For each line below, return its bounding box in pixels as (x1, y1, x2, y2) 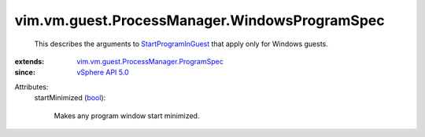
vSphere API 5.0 (76, 67, 129, 78)
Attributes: (14, 82, 49, 92)
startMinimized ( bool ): (34, 93, 106, 103)
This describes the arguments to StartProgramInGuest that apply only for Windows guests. (34, 39, 328, 49)
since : (14, 67, 35, 78)
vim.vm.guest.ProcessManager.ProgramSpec (76, 56, 224, 66)
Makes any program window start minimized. (54, 110, 200, 121)
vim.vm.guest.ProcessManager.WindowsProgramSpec (14, 12, 385, 29)
